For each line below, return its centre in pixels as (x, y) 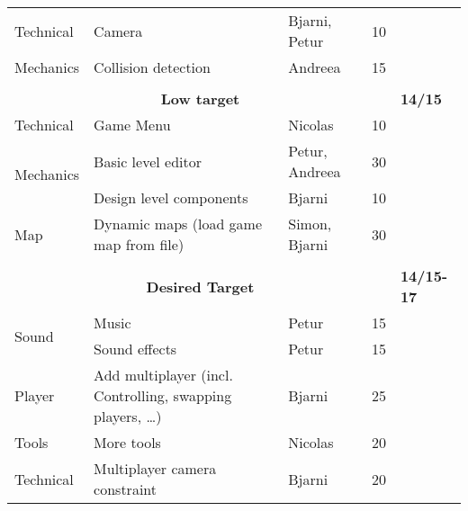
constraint (126, 489)
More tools (127, 442)
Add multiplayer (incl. (163, 375)
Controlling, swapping (163, 395)
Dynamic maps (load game (178, 224)
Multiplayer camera (155, 468)
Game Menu (132, 125)
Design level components (171, 197)
